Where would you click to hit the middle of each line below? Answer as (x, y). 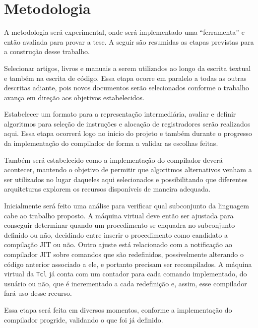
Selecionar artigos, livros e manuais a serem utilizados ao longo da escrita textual (128, 68)
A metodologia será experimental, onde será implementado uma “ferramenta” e (124, 32)
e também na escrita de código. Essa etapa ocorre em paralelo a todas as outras (125, 78)
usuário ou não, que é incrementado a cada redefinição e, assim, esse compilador (126, 283)
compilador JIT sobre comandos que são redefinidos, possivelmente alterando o (124, 254)
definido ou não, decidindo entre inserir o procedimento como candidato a (116, 234)
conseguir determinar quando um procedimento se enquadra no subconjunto (120, 225)
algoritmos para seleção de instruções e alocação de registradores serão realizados (127, 123)
